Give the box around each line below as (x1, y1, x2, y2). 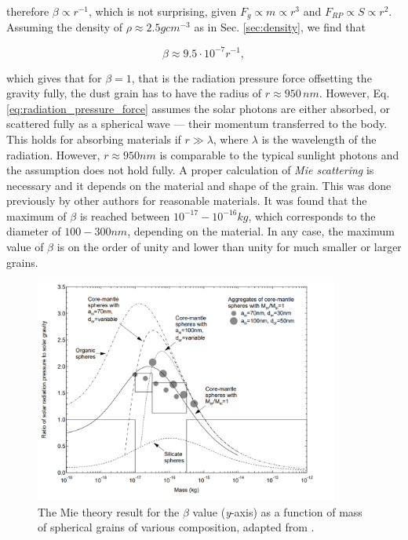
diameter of (6, 223, 61, 239)
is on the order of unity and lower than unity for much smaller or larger (56, 239, 402, 255)
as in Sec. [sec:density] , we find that (194, 19, 366, 35)
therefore (6, 3, 49, 19)
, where (213, 130, 249, 147)
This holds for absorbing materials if (6, 130, 181, 147)
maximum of (6, 207, 67, 224)
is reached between (79, 207, 170, 224)
